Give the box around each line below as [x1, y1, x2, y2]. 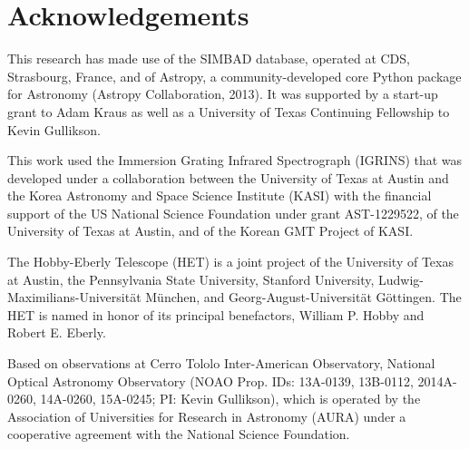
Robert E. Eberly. [7, 323, 106, 342]
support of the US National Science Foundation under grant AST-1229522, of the [7, 203, 459, 222]
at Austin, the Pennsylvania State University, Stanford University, [7, 269, 375, 288]
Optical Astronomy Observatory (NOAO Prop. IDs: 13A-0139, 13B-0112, [7, 371, 414, 390]
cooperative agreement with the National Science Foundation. [7, 425, 350, 444]
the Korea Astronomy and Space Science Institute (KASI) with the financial [7, 186, 432, 205]
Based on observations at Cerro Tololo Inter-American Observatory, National [7, 354, 435, 373]
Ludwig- [378, 269, 424, 288]
